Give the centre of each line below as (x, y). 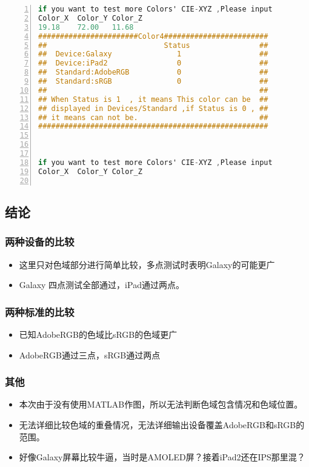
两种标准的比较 (40, 311)
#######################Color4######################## (153, 36)
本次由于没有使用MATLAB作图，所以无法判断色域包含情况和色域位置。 (161, 404)
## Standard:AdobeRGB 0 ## (153, 72)
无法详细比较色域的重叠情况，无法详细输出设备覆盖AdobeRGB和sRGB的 (162, 424)
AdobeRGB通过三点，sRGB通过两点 (90, 354)
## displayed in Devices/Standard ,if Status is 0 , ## (153, 108)
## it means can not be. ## (153, 117)
